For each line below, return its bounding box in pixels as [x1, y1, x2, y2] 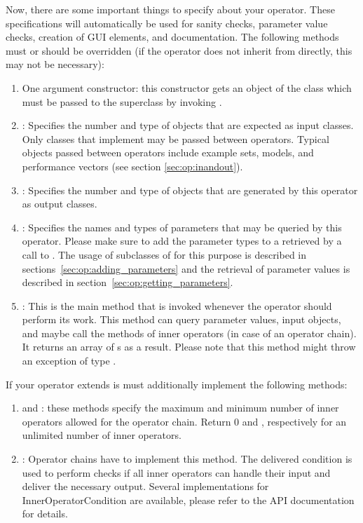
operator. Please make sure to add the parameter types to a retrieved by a [22, 233, 342, 248]
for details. [22, 506, 68, 521]
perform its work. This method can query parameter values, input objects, [22, 312, 341, 327]
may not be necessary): [6, 57, 104, 72]
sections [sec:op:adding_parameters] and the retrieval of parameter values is [22, 261, 350, 276]
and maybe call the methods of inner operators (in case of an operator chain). [22, 325, 357, 340]
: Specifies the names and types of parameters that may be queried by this [22, 219, 342, 234]
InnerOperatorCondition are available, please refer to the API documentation [22, 492, 355, 507]
